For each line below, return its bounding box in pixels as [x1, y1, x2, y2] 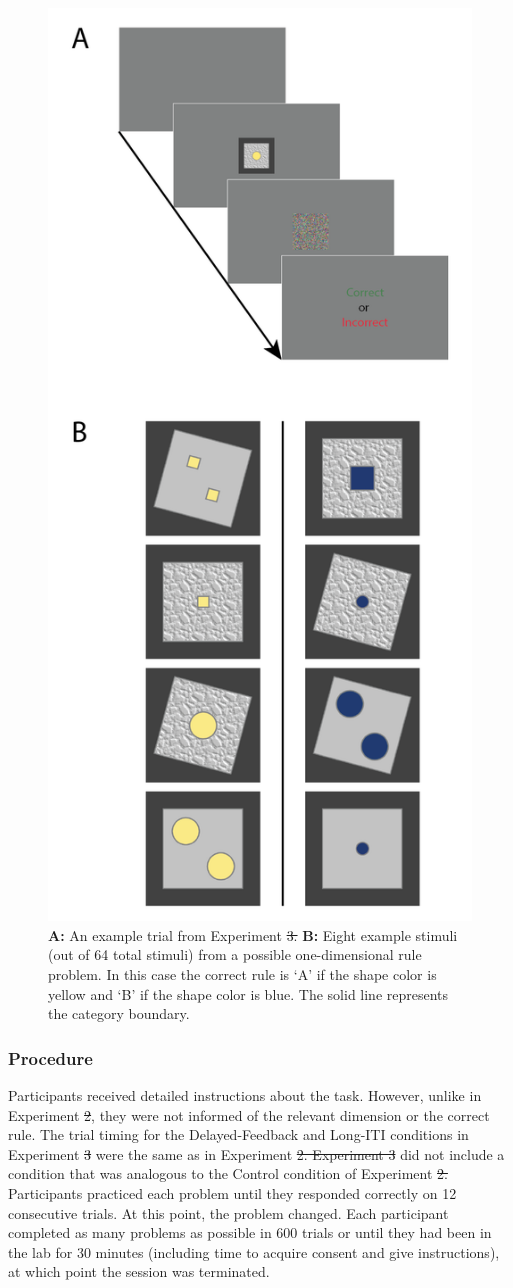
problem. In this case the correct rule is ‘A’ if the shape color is [48, 963, 437, 984]
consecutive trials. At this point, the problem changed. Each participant [8, 1202, 449, 1223]
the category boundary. [48, 1003, 190, 1024]
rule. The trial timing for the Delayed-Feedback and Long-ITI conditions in [8, 1124, 469, 1145]
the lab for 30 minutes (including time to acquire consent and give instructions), [8, 1241, 500, 1262]
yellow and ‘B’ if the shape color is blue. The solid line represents [48, 983, 449, 1004]
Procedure [8, 1045, 93, 1070]
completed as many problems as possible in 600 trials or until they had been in [8, 1222, 492, 1243]
